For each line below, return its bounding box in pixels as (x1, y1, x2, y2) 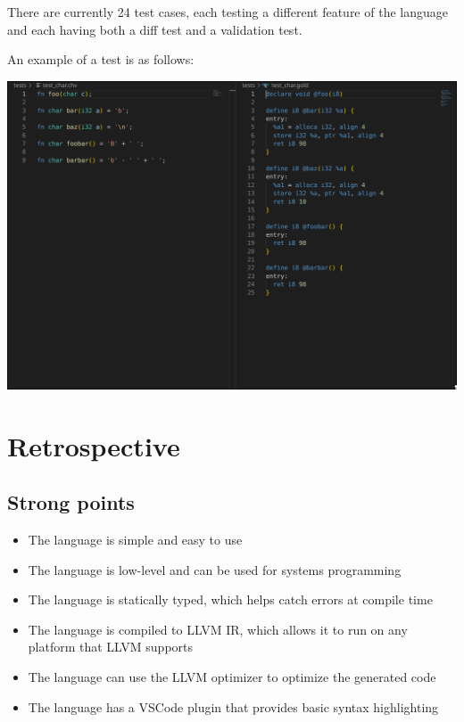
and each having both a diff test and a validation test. (7, 20, 302, 38)
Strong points (7, 488, 135, 516)
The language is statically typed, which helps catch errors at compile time (28, 590, 433, 609)
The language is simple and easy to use (28, 529, 243, 548)
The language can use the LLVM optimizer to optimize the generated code (28, 667, 436, 685)
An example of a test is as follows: (7, 50, 195, 69)
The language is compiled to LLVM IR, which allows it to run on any (28, 619, 408, 638)
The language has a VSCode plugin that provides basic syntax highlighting (28, 697, 439, 716)
